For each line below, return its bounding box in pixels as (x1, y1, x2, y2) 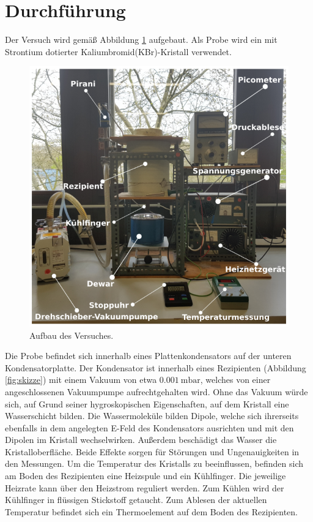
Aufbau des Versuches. (29, 328, 114, 341)
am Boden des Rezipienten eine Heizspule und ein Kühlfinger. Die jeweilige (5, 469, 286, 482)
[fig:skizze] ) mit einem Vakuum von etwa (5, 373, 157, 386)
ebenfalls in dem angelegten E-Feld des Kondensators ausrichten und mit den (5, 421, 294, 434)
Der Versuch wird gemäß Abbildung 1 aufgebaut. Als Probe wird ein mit (5, 33, 278, 46)
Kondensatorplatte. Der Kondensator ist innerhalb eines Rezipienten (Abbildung (5, 361, 306, 374)
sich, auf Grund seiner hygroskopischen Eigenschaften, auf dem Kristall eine (5, 397, 289, 410)
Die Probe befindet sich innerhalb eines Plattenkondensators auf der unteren (5, 349, 292, 362)
